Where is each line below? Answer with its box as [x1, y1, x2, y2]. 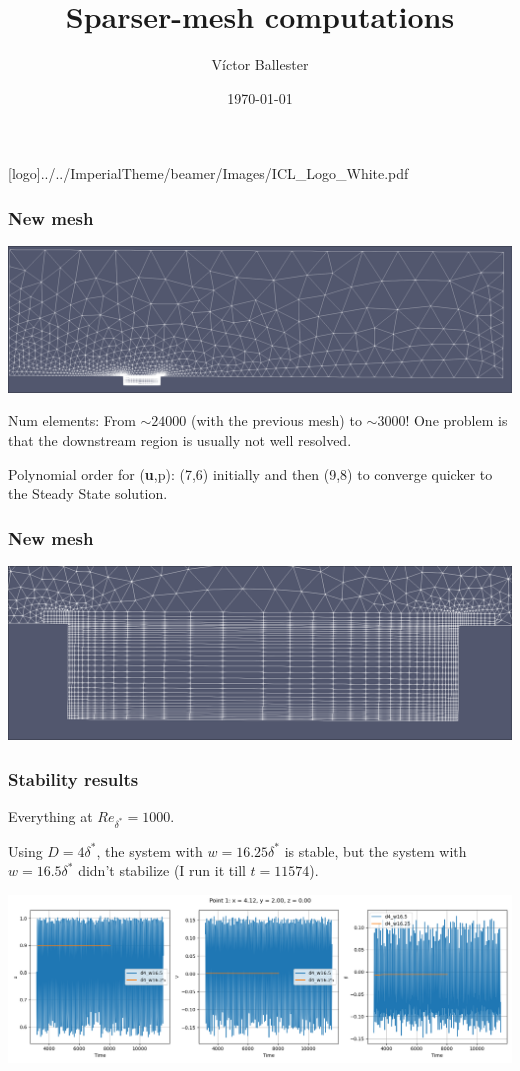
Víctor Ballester [211, 54, 309, 75]
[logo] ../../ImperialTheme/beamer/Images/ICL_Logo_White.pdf [8, 163, 409, 184]
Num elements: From [8, 410, 136, 431]
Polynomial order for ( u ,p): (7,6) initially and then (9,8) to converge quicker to [8, 463, 493, 484]
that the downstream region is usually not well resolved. [8, 429, 352, 450]
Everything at [8, 806, 93, 827]
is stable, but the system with [284, 840, 467, 861]
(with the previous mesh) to [191, 410, 362, 431]
